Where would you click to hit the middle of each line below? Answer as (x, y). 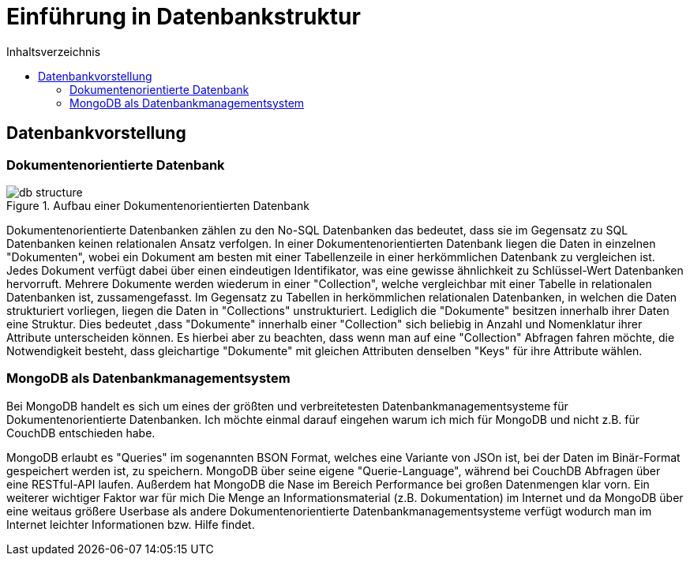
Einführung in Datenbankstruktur (184, 17)
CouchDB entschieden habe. (81, 433)
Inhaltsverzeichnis (54, 51)
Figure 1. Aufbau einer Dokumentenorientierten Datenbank (158, 205)
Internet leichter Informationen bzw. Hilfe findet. (131, 524)
